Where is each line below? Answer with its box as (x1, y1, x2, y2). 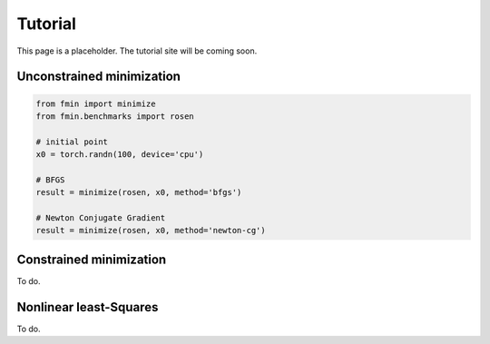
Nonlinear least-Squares (16, 300, 159, 315)
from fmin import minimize (35, 98, 156, 109)
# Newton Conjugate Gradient (35, 213, 166, 223)
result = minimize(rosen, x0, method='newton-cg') (35, 225, 267, 236)
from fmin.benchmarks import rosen (35, 111, 194, 122)
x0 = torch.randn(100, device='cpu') (35, 150, 204, 160)
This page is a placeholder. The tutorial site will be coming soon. (16, 45, 258, 56)
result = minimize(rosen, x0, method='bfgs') (35, 187, 242, 198)
